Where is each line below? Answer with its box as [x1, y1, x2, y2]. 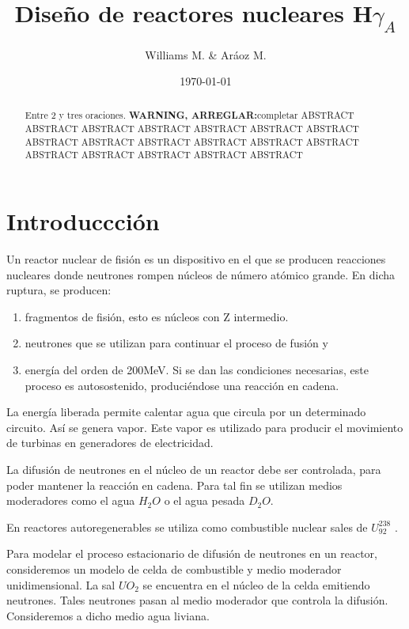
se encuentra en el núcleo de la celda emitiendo [142, 576, 370, 593]
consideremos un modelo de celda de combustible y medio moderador [6, 560, 342, 577]
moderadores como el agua [6, 492, 135, 509]
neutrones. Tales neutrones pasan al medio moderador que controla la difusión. [6, 592, 388, 608]
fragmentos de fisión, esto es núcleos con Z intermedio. [25, 308, 289, 324]
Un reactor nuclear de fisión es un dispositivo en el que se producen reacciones [6, 251, 386, 267]
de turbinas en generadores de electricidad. [6, 434, 214, 451]
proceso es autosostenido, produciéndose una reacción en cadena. [25, 377, 339, 393]
